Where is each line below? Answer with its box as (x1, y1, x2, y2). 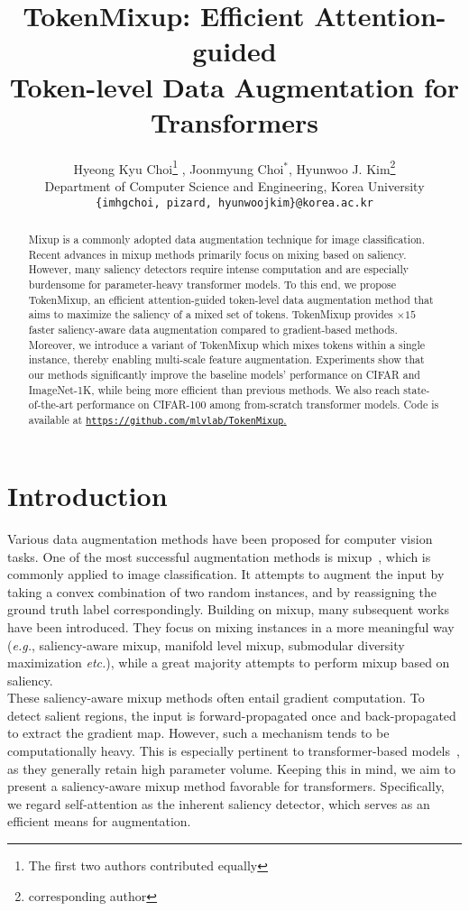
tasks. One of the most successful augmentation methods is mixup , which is (7, 547, 431, 566)
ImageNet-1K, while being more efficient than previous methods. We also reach (28, 382, 400, 397)
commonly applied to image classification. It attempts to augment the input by (7, 565, 445, 584)
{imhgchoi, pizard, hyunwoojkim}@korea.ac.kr (96, 196, 373, 209)
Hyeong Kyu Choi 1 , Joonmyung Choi (73, 156, 284, 178)
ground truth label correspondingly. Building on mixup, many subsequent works (7, 600, 450, 619)
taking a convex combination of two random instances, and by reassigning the (7, 582, 437, 601)
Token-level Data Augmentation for (9, 68, 460, 105)
